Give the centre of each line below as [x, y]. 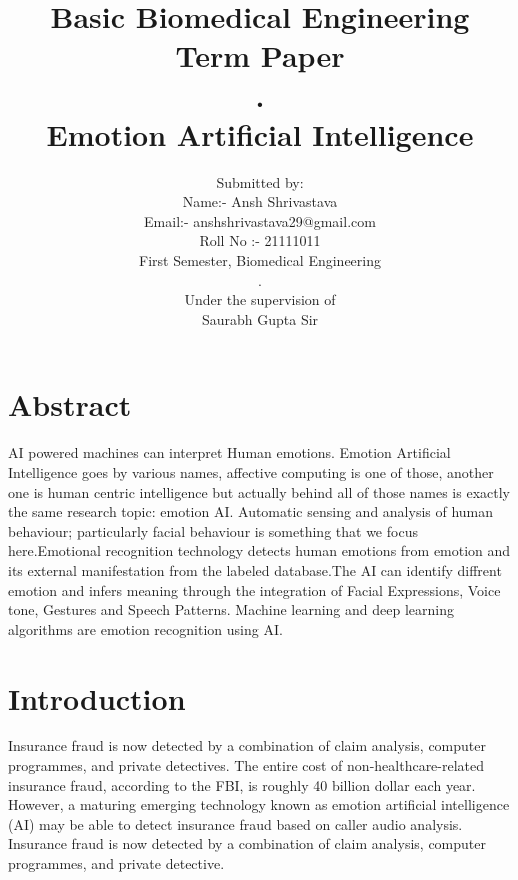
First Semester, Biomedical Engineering [260, 260]
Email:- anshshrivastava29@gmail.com [260, 220]
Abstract [70, 404]
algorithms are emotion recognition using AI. [145, 628]
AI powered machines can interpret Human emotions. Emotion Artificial [229, 452]
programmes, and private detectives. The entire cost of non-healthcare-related [246, 765]
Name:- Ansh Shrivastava [260, 201]
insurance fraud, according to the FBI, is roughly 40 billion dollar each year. [242, 784]
